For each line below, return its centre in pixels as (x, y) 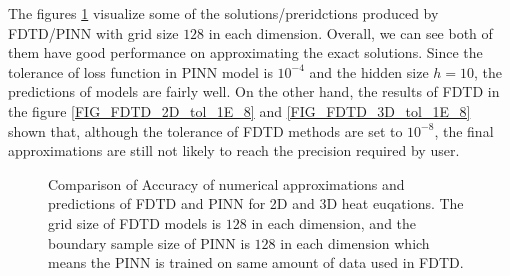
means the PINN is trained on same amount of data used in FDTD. (256, 262)
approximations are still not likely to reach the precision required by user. (234, 150)
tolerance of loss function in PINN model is (140, 71)
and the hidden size (369, 71)
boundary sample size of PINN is (149, 242)
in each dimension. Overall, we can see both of (350, 32)
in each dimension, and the (334, 222)
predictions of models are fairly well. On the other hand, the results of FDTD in (254, 91)
